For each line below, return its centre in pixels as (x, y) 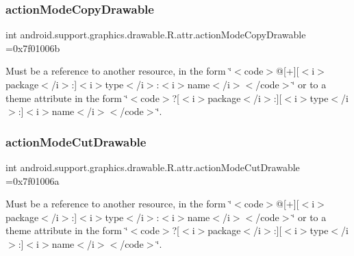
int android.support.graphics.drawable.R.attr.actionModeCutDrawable (153, 167)
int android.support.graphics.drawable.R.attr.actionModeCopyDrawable (156, 35)
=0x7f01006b (33, 48)
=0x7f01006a (33, 180)
